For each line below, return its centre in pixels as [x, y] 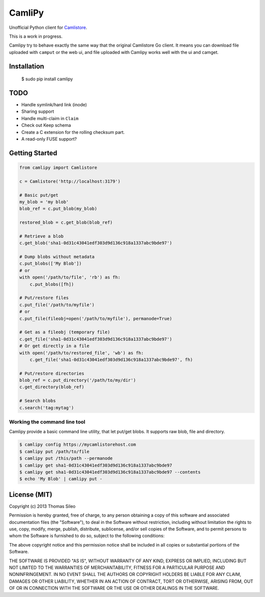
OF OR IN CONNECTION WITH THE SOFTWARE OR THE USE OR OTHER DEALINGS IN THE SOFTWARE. [114, 588]
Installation [26, 66]
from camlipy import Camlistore [58, 167]
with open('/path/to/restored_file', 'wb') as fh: [82, 353]
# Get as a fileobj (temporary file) [65, 332]
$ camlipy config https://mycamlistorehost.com [78, 445]
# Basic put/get [39, 195]
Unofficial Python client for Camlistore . [48, 27]
